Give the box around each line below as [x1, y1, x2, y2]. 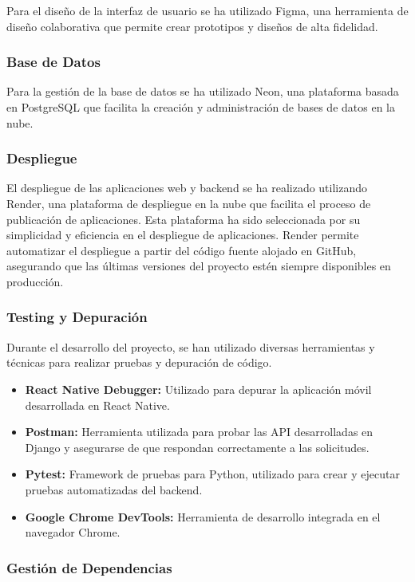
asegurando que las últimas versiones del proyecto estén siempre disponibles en [6, 258, 391, 274]
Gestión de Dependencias [6, 557, 172, 577]
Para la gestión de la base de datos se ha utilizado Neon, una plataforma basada [6, 83, 399, 100]
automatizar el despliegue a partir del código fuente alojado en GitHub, [6, 242, 357, 258]
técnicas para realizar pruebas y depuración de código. [6, 354, 272, 371]
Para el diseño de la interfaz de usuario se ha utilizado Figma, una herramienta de [6, 2, 409, 18]
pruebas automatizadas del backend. [25, 481, 203, 497]
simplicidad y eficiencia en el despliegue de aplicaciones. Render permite [6, 226, 359, 243]
